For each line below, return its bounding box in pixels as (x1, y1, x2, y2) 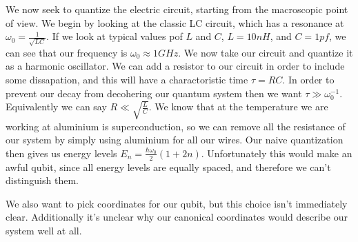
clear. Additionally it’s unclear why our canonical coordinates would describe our (6, 210, 348, 224)
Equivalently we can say (6, 99, 107, 114)
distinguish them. (6, 173, 79, 188)
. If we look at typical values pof (46, 29, 183, 43)
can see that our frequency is (6, 45, 128, 59)
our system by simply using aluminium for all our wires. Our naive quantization (6, 132, 344, 147)
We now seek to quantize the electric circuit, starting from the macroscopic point (6, 2, 348, 16)
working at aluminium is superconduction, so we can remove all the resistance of (6, 119, 346, 133)
